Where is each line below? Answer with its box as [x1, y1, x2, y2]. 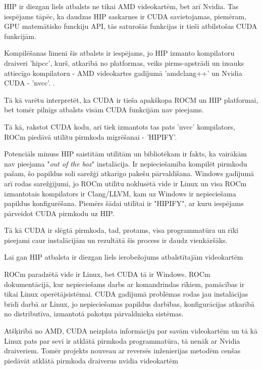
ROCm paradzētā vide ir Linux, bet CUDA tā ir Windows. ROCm [4, 269, 211, 279]
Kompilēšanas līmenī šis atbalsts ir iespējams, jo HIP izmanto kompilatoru [4, 48, 235, 58]
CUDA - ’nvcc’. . [4, 77, 55, 88]
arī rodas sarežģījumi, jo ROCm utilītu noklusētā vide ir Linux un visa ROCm [4, 178, 247, 188]
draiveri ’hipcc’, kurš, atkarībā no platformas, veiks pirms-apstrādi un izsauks [4, 57, 244, 68]
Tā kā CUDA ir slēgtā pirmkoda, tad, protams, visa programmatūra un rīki [4, 225, 238, 235]
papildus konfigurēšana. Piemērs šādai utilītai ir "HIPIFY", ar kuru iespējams [4, 198, 244, 209]
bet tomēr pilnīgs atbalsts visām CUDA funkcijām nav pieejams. [4, 104, 204, 115]
